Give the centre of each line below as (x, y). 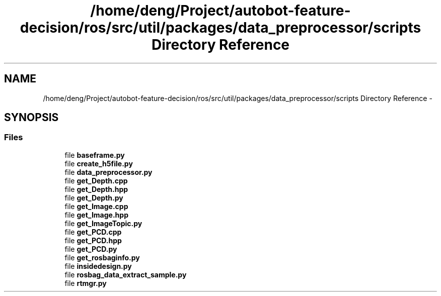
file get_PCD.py (91, 249)
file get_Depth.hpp (96, 189)
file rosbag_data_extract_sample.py (126, 274)
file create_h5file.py (99, 163)
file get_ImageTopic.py (103, 223)
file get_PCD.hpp (93, 240)
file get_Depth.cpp (96, 180)
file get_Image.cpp (96, 206)
